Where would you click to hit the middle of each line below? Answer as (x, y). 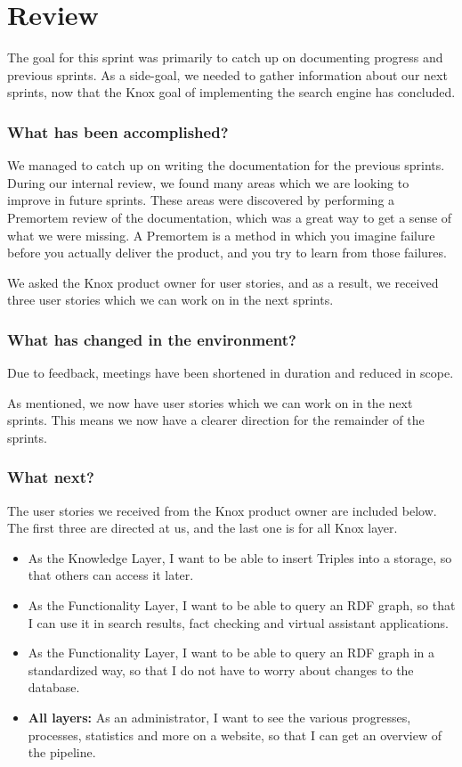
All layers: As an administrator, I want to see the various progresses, (219, 718)
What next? (51, 477)
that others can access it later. (111, 575)
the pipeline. (62, 752)
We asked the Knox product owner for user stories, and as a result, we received (223, 282)
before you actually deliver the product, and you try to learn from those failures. (227, 253)
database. (54, 687)
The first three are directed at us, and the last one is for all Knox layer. (203, 528)
